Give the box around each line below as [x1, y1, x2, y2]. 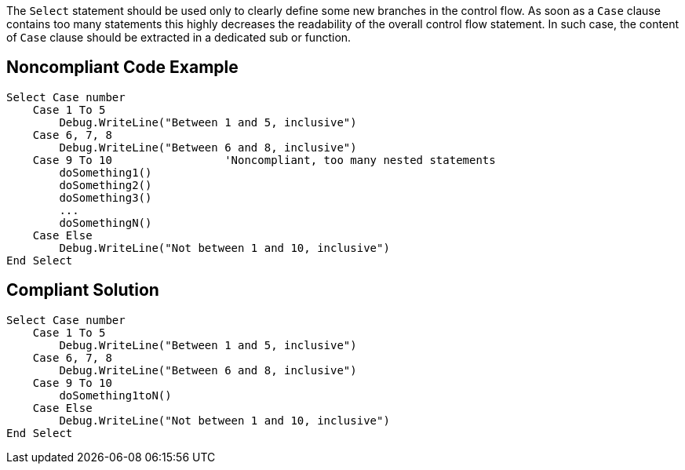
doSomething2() [59, 178, 152, 191]
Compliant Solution [6, 280, 159, 301]
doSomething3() [59, 191, 152, 204]
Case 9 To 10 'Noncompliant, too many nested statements [32, 153, 496, 166]
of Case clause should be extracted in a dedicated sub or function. [6, 31, 352, 44]
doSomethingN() [59, 216, 152, 229]
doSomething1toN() [59, 388, 172, 402]
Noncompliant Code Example [6, 57, 239, 78]
